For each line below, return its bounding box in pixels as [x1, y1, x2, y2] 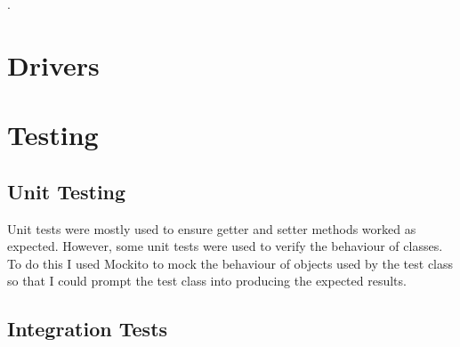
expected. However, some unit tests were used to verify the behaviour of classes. [7, 237, 443, 255]
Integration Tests [7, 315, 168, 343]
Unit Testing [7, 177, 126, 205]
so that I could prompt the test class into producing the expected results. [7, 271, 407, 290]
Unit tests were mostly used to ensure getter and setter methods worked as [7, 219, 416, 238]
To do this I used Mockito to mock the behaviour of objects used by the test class [7, 254, 454, 272]
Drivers [7, 46, 100, 83]
